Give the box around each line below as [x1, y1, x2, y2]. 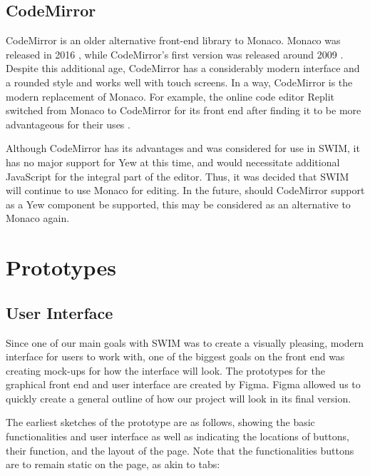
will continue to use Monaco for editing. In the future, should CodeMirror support [6, 183, 365, 198]
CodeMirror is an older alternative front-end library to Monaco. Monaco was [6, 33, 341, 48]
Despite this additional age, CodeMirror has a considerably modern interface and [6, 61, 360, 76]
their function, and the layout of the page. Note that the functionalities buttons [6, 442, 354, 457]
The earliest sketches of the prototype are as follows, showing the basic [6, 415, 315, 430]
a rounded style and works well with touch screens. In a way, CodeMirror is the [6, 74, 353, 89]
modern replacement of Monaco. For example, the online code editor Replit [6, 88, 334, 103]
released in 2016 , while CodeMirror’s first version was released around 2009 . [6, 46, 344, 61]
